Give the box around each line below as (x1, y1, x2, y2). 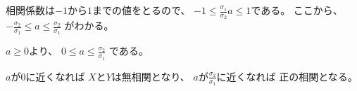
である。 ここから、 (251, 3, 343, 17)
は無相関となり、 (111, 69, 190, 83)
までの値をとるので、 (92, 3, 191, 17)
